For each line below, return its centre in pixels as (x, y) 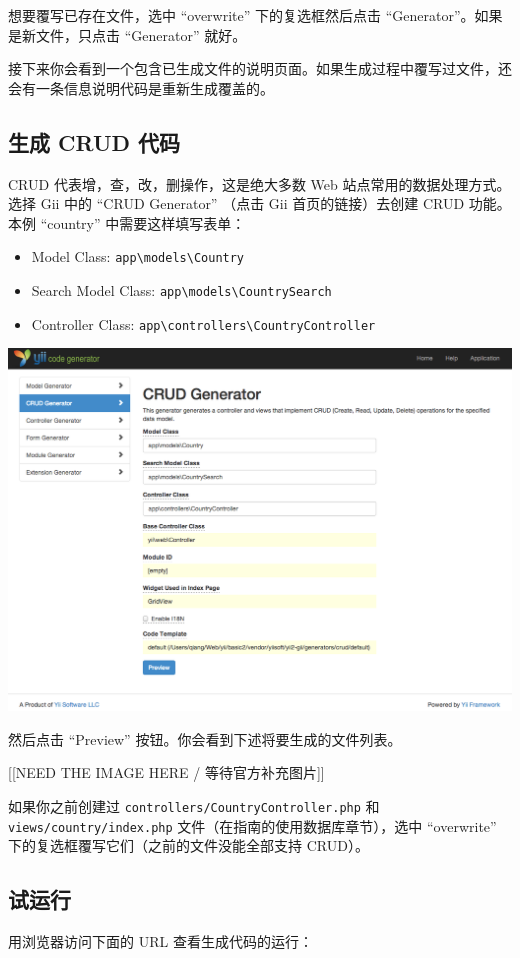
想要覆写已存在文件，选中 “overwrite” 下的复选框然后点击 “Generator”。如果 (255, 15)
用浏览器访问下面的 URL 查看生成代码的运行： (160, 940)
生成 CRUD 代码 (94, 141)
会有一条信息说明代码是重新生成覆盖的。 (141, 87)
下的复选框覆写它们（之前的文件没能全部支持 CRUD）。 (188, 845)
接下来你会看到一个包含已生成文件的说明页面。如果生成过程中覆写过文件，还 (260, 68)
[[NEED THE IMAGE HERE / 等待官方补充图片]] (166, 772)
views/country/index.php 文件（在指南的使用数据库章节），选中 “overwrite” (252, 825)
